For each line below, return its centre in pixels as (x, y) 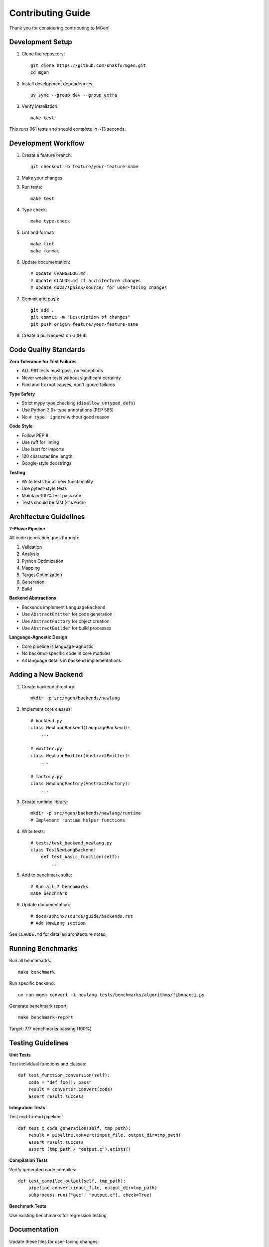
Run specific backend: (32, 983)
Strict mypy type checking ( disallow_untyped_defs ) (78, 403)
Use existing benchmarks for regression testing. (59, 1215)
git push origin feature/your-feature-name (84, 324)
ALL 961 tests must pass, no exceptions (62, 371)
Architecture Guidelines (47, 517)
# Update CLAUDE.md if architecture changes (86, 280)
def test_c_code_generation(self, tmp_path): (75, 1128)
